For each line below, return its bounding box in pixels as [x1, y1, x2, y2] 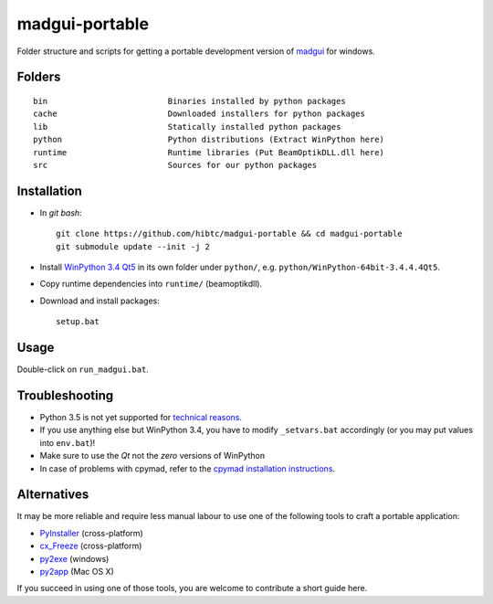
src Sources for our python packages [33, 160, 318, 170]
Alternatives [16, 487, 89, 503]
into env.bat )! [39, 437, 96, 448]
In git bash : [39, 207, 82, 218]
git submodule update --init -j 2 [56, 241, 210, 251]
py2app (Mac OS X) [39, 567, 114, 577]
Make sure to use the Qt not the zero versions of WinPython [39, 450, 265, 461]
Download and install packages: [39, 295, 160, 306]
